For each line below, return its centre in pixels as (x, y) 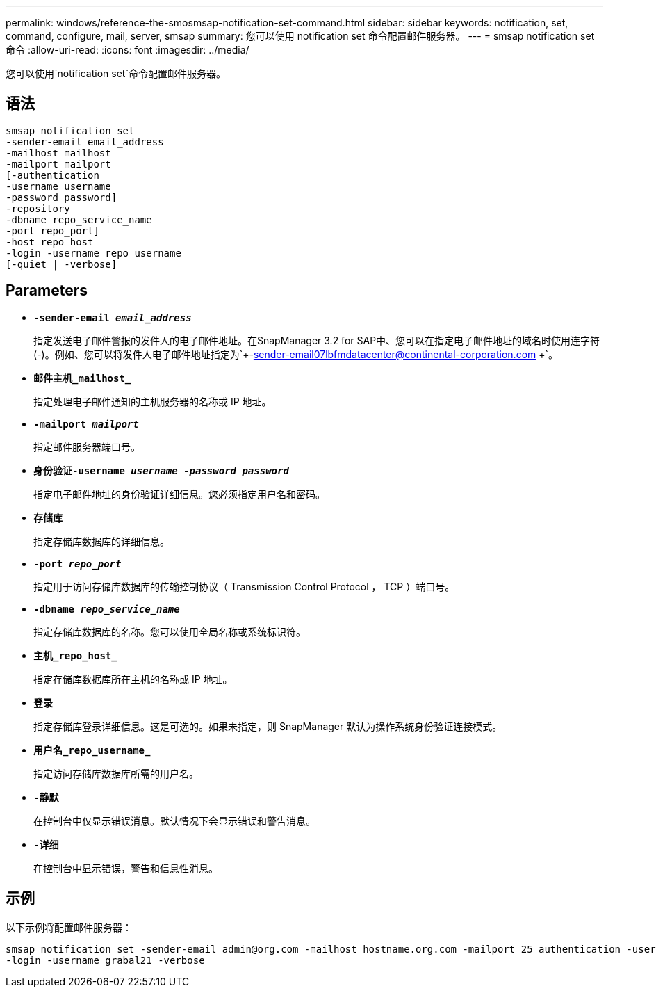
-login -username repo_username (93, 253)
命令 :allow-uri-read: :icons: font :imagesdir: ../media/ (128, 50)
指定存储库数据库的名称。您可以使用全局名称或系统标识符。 (170, 631)
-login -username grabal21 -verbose (105, 960)
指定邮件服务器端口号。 (87, 446)
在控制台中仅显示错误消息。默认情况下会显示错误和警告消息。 (174, 821)
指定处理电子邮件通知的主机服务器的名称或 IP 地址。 (153, 401)
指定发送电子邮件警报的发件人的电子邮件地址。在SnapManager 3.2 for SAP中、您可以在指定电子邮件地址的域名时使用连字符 (317, 340)
